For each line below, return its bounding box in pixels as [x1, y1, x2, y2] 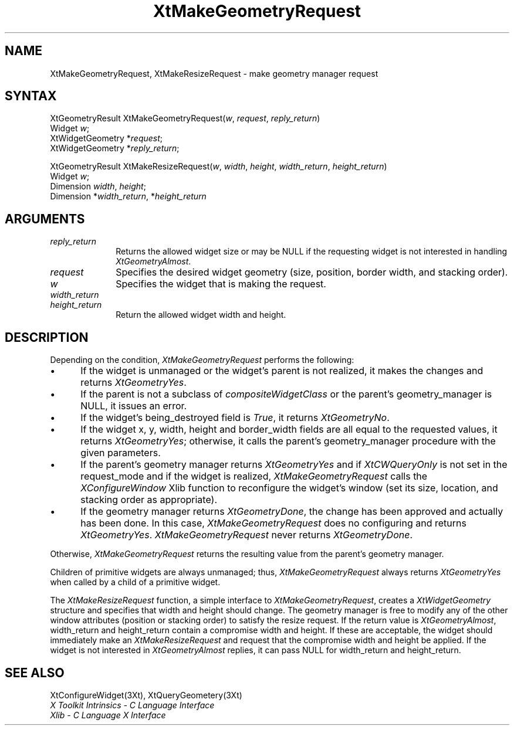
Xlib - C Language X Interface [50, 709, 166, 720]
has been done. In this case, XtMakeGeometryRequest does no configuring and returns [80, 517, 466, 529]
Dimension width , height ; [50, 181, 146, 192]
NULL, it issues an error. [80, 400, 187, 412]
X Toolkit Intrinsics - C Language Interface [50, 700, 215, 710]
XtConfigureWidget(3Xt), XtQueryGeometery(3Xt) [50, 690, 242, 700]
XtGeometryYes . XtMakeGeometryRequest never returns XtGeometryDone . [80, 529, 413, 541]
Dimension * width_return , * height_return [50, 191, 207, 202]
